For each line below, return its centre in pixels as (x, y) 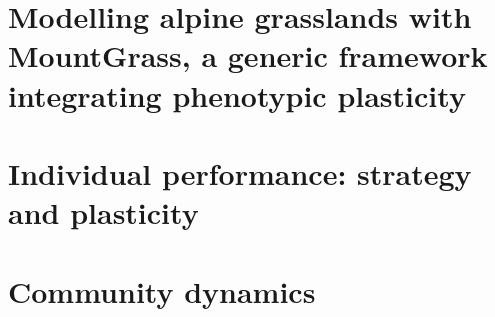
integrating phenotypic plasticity (237, 94)
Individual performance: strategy (240, 172)
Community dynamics (162, 290)
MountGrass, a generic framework (248, 55)
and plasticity (103, 212)
